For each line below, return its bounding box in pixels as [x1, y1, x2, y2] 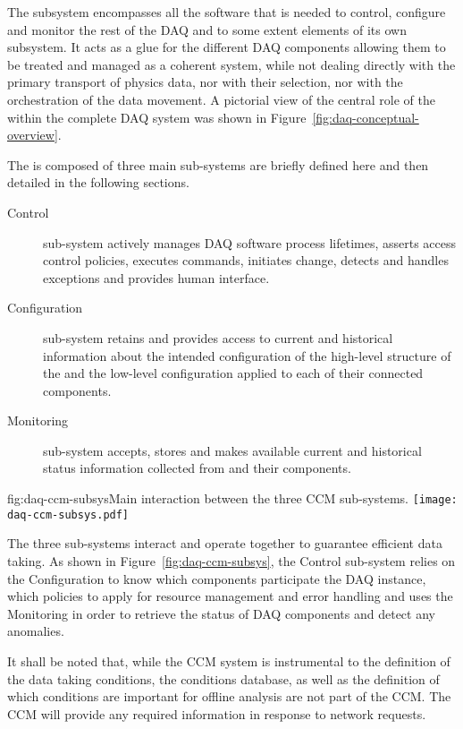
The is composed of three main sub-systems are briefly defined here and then [7, 155, 429, 174]
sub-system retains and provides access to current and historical [43, 328, 393, 347]
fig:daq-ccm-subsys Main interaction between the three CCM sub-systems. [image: [7, 489, 458, 508]
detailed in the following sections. [7, 173, 189, 192]
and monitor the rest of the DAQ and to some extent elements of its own [7, 20, 407, 39]
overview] [7, 125, 58, 144]
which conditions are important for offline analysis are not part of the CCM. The [7, 687, 451, 706]
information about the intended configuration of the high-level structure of [43, 346, 451, 364]
